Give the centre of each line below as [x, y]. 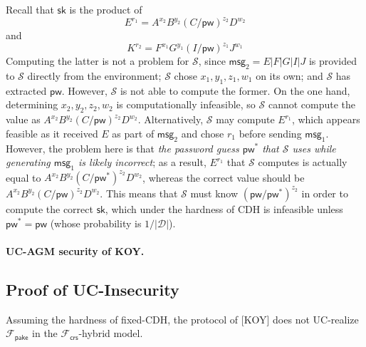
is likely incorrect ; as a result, [142, 162]
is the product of [106, 9]
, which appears [326, 119]
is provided [333, 61]
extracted [26, 90]
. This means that [139, 193]
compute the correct [49, 208]
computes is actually [303, 162]
